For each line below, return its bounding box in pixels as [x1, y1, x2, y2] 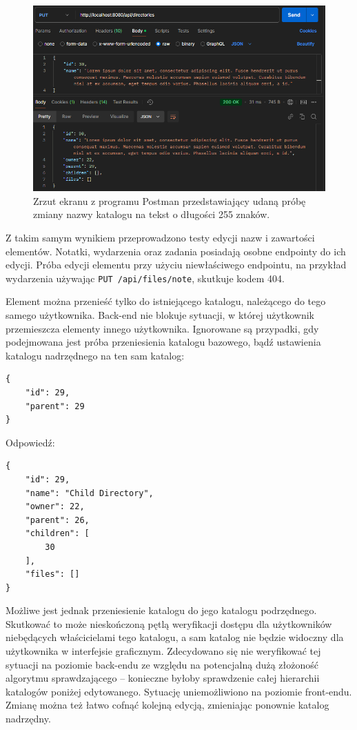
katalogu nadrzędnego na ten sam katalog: [6, 348, 185, 362]
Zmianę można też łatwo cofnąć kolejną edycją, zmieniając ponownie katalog [6, 698, 329, 712]
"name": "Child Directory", [25, 488, 154, 498]
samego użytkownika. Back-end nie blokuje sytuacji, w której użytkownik [6, 308, 314, 322]
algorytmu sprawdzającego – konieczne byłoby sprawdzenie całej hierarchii [6, 671, 320, 685]
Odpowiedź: [6, 435, 55, 449]
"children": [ [25, 529, 90, 539]
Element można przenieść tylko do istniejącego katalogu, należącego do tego [6, 294, 326, 308]
